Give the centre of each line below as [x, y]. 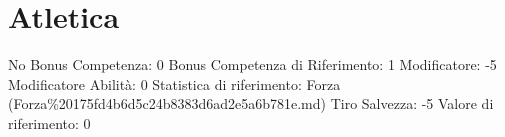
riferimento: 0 [49, 122]
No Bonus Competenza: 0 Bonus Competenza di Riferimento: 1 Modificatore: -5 [252, 64]
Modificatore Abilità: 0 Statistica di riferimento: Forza [174, 83]
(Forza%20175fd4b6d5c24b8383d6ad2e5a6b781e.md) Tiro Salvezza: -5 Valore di [251, 103]
